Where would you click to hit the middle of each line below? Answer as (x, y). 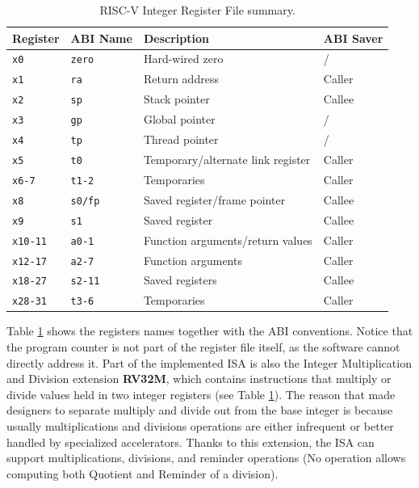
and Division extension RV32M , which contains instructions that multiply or (199, 379)
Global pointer (179, 119)
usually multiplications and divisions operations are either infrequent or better (200, 426)
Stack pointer (176, 99)
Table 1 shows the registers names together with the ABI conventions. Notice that (210, 331)
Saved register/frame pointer (214, 199)
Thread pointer (181, 139)
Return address (181, 79)
